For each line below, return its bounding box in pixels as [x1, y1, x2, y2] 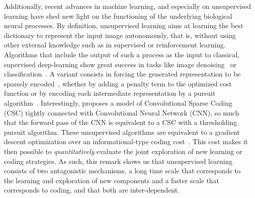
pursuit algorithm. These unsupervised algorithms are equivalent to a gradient [4, 126, 240, 137]
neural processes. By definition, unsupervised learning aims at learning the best [4, 20, 244, 31]
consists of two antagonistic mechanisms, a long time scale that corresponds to [4, 165, 241, 176]
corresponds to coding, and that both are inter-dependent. [4, 185, 180, 195]
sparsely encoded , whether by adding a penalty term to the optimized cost [4, 78, 232, 88]
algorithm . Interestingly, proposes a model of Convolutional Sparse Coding [4, 97, 232, 108]
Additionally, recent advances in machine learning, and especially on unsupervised [4, 1, 251, 11]
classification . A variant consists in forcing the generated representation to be [4, 69, 241, 79]
